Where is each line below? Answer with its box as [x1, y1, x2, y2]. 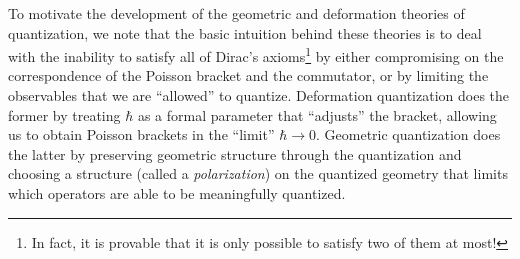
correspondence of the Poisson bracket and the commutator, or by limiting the [8, 65, 489, 86]
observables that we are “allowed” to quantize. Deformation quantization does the [8, 85, 510, 106]
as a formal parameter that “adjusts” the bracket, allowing [137, 104, 497, 125]
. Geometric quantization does [316, 124, 501, 145]
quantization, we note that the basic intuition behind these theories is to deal [8, 22, 482, 43]
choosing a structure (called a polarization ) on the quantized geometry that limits [8, 163, 508, 184]
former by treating [8, 104, 121, 125]
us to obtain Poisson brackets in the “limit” [8, 124, 275, 145]
